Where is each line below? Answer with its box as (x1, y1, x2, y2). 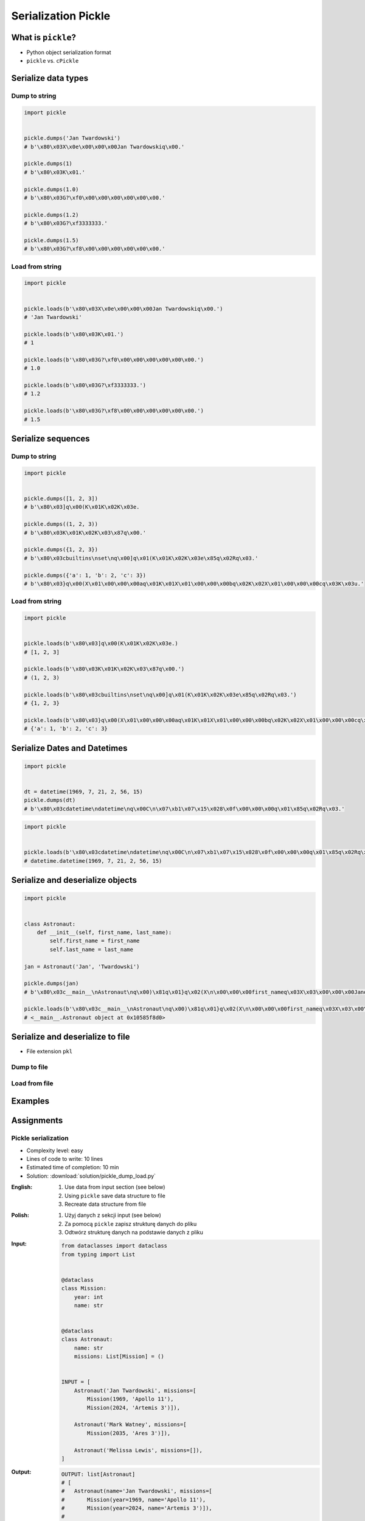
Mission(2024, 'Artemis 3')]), (87, 1404, 181, 1411)
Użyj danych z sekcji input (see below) (64, 1211, 161, 1219)
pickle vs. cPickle (26, 57, 79, 64)
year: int (74, 1293, 103, 1300)
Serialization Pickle (11, 9, 111, 23)
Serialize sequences (11, 434, 91, 444)
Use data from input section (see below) (64, 1183, 165, 1191)
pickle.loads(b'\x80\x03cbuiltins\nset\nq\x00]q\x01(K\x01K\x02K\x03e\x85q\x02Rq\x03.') (24, 691, 297, 698)
